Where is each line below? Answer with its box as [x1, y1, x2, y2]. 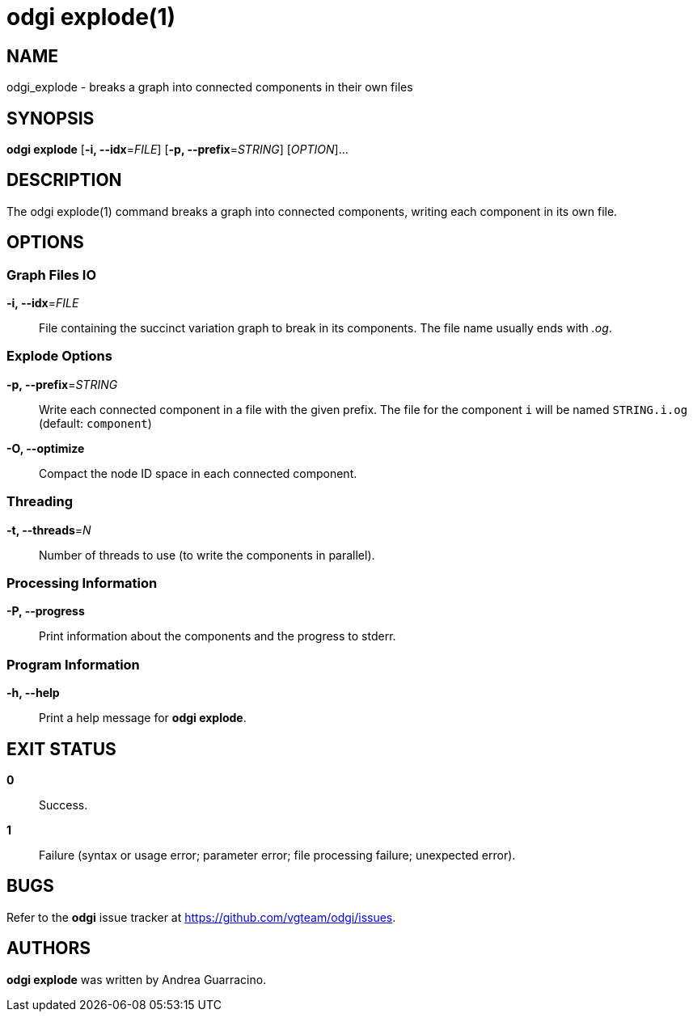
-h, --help [6, 686, 60, 700]
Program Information [6, 656, 140, 673]
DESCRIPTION [6, 170, 122, 191]
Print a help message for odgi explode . [39, 711, 247, 725]
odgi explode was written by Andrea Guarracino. [6, 972, 267, 986]
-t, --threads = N [6, 522, 91, 537]
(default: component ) [39, 416, 152, 430]
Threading [6, 493, 74, 510]
